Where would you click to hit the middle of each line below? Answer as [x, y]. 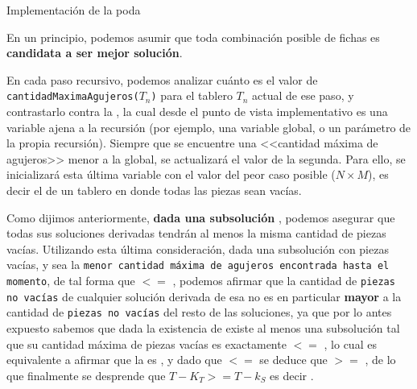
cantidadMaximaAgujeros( [73, 97]
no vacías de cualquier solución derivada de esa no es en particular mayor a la [204, 296]
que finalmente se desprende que [86, 375]
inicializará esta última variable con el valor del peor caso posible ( [171, 174]
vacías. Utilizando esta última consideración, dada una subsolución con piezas [198, 248]
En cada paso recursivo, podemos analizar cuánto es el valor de [162, 79]
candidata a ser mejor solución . [95, 53]
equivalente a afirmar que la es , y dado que [114, 360]
